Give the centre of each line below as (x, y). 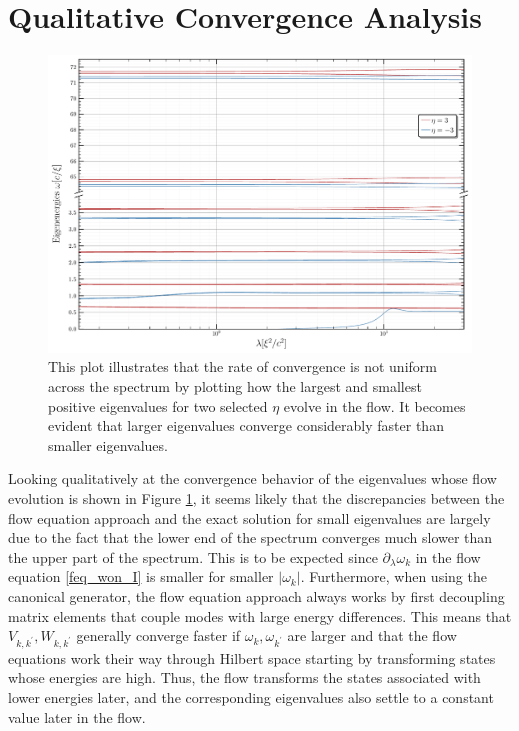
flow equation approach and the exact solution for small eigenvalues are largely (249, 517)
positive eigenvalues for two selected (158, 405)
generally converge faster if (158, 635)
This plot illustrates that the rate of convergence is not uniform (242, 366)
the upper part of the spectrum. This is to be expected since (193, 556)
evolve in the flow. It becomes (374, 405)
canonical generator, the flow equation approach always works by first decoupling (256, 595)
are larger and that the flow (372, 635)
